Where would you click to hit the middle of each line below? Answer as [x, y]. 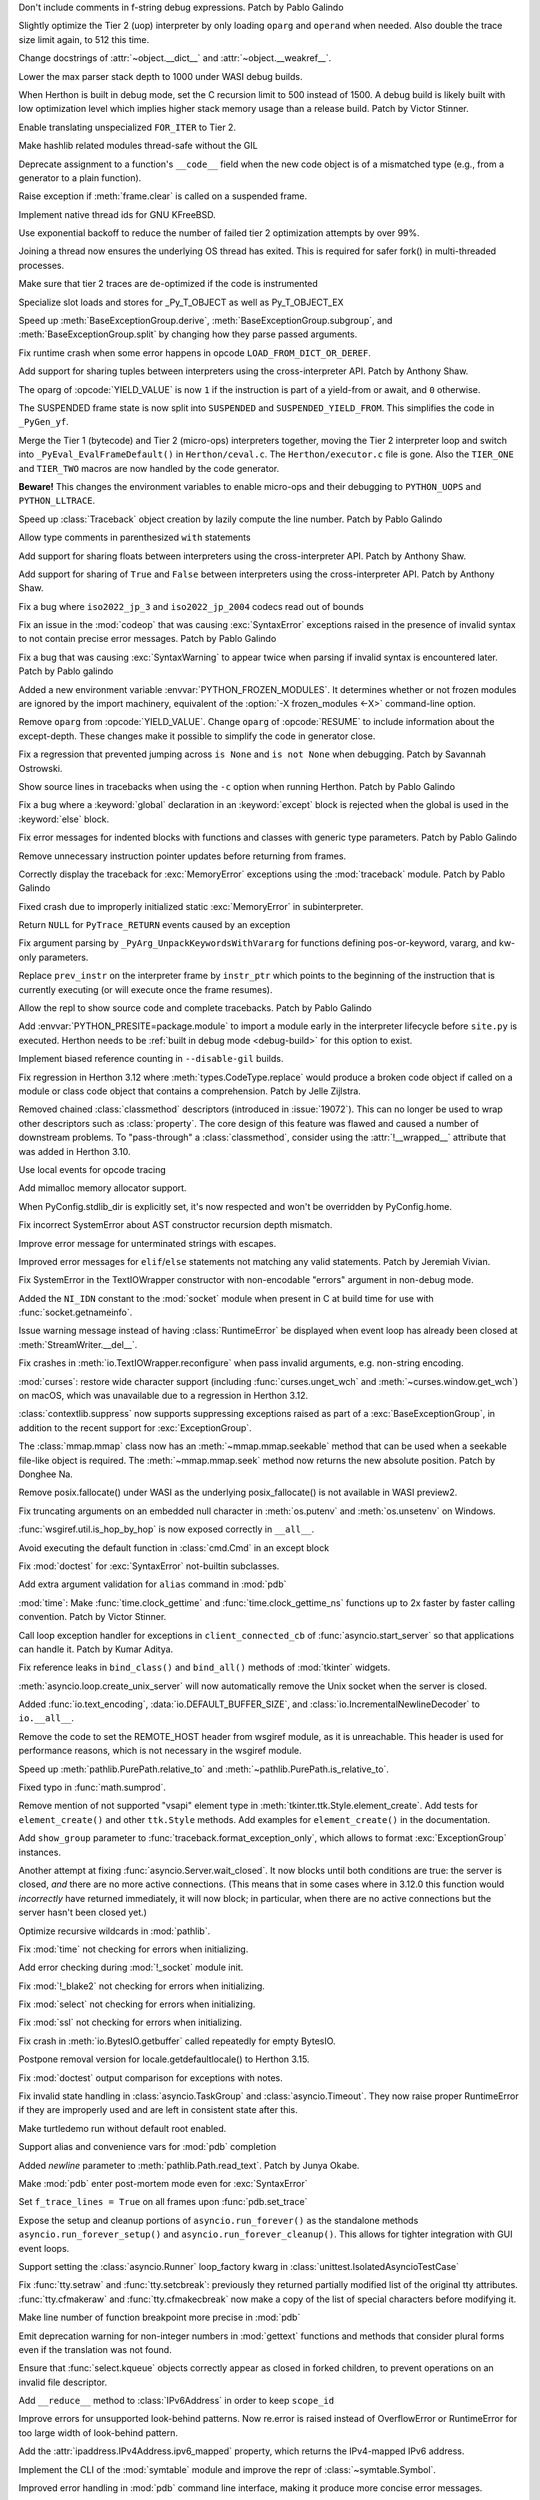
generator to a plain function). [80, 177]
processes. [41, 265]
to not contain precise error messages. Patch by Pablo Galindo [147, 639]
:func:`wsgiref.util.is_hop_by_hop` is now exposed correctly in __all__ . [166, 1529]
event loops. [44, 2248]
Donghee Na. [46, 1474]
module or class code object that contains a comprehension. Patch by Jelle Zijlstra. [190, 1091]
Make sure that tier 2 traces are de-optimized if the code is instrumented [168, 284]
